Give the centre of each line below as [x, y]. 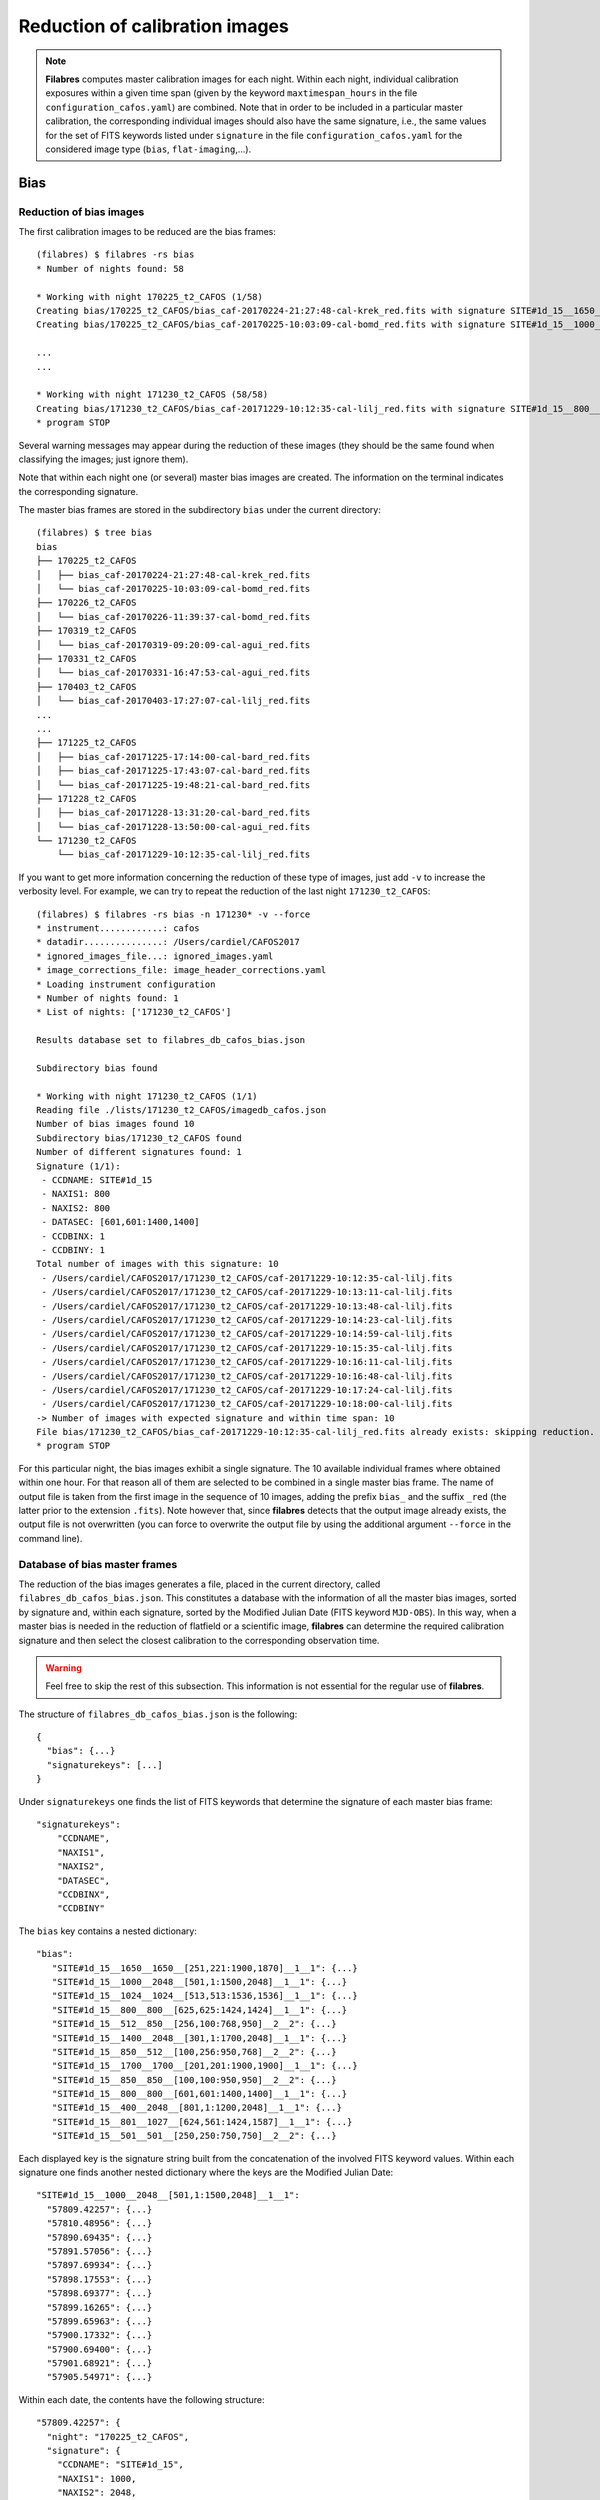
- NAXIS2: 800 [76, 1208]
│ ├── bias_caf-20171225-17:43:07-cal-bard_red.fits [173, 771]
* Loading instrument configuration [126, 984]
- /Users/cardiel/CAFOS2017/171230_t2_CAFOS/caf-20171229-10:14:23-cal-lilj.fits [247, 1319]
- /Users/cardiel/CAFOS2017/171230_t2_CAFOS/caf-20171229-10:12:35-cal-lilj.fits [247, 1278]
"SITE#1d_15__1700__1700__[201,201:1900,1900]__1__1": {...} [205, 2066]
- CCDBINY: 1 [73, 1250]
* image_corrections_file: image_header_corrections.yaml [181, 970]
